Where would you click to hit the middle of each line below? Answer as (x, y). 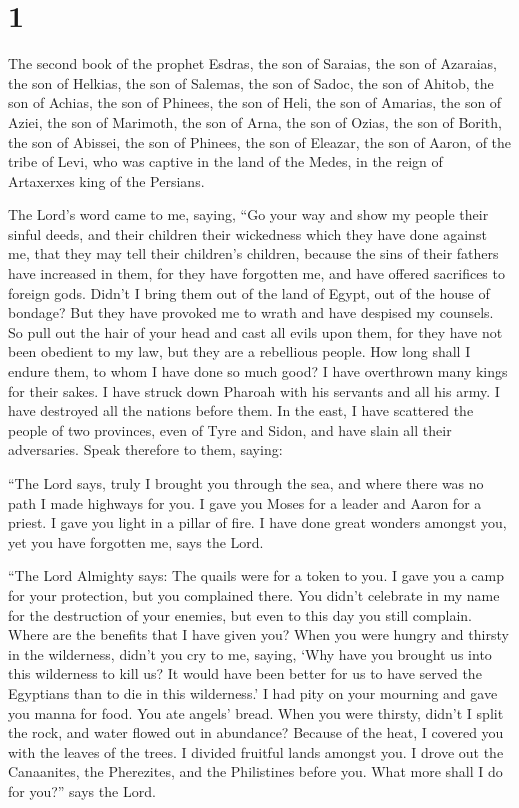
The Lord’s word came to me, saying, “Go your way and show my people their (248, 214)
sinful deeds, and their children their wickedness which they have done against (247, 233)
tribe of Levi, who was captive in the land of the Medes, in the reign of (225, 161)
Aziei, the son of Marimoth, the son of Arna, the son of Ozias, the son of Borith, (255, 121)
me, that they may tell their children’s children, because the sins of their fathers (253, 253)
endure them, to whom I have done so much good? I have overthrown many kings (258, 371)
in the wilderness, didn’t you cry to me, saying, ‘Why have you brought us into (250, 653)
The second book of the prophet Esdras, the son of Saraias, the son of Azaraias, (252, 63)
